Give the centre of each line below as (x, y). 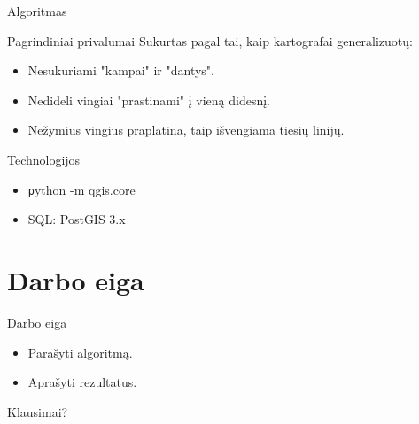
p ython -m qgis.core (81, 189)
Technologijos (44, 159)
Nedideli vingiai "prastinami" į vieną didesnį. (149, 100)
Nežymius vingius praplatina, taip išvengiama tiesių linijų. (186, 130)
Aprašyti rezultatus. (82, 382)
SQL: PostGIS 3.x (77, 219)
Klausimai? (38, 411)
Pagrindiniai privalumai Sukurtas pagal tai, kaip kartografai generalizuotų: (210, 40)
